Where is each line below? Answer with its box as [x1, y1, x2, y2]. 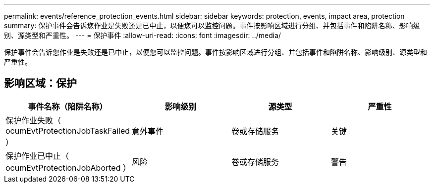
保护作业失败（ [5, 115, 61, 125]
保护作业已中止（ [5, 150, 69, 161]
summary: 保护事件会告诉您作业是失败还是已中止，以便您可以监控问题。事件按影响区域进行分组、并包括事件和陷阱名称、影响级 [4, 21, 420, 30]
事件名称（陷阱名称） [28, 101, 108, 112]
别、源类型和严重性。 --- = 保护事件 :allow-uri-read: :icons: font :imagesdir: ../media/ [4, 31, 281, 39]
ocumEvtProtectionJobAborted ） [5, 162, 131, 173]
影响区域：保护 [4, 77, 77, 90]
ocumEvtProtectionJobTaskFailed [5, 125, 130, 136]
